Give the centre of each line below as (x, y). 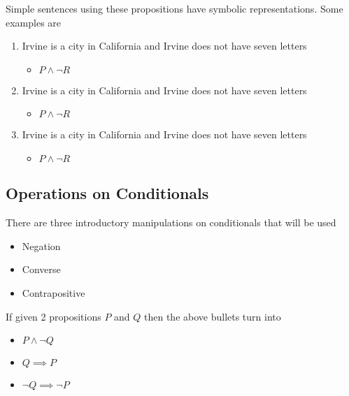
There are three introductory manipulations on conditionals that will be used (171, 222)
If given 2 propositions (54, 316)
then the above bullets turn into (213, 316)
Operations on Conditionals (107, 193)
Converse (41, 269)
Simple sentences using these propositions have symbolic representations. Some (174, 8)
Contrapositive (54, 292)
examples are (34, 22)
